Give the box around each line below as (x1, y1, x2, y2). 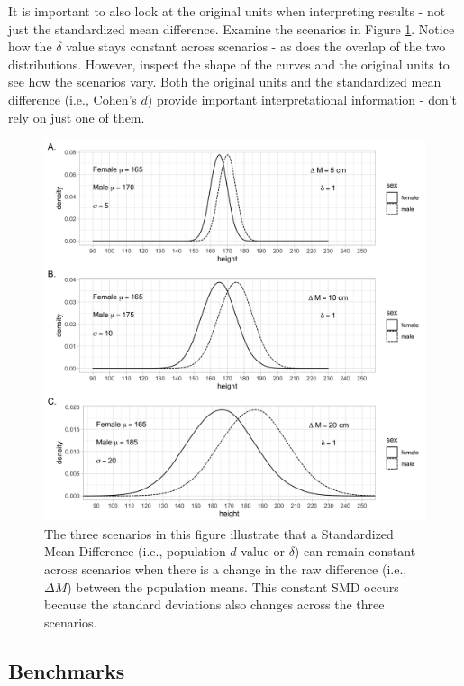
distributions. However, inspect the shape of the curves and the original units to (8, 54, 450, 73)
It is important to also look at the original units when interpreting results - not (8, 2, 446, 20)
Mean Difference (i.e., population (44, 542, 226, 561)
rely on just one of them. (8, 107, 145, 126)
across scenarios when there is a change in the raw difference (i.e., (44, 559, 407, 578)
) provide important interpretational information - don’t (147, 89, 458, 108)
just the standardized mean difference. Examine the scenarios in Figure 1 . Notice (8, 19, 455, 38)
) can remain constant (294, 542, 416, 561)
